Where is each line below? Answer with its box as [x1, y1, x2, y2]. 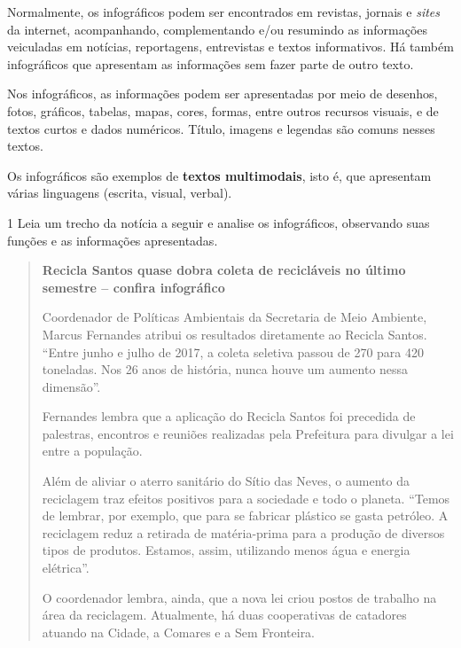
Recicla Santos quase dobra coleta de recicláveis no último [42, 261, 406, 279]
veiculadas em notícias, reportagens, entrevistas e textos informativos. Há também [7, 37, 454, 56]
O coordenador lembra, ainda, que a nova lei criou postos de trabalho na [42, 588, 437, 606]
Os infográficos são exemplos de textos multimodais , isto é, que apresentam [7, 166, 432, 184]
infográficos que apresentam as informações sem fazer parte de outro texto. [7, 54, 414, 73]
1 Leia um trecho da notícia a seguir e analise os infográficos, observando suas [7, 213, 430, 231]
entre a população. [42, 441, 143, 460]
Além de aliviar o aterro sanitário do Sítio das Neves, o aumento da [42, 472, 410, 490]
